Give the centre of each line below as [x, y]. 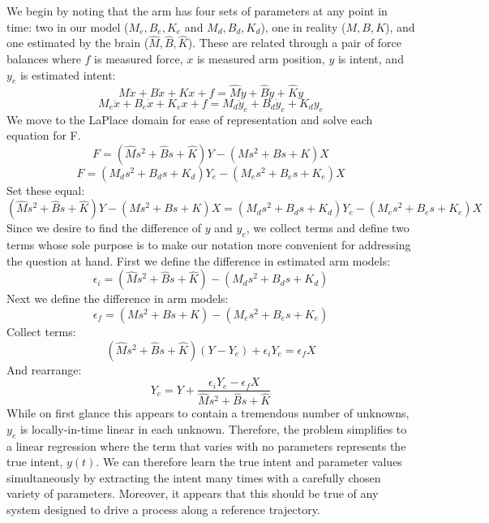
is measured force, [139, 58]
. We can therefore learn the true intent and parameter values [249, 462]
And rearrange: [44, 369]
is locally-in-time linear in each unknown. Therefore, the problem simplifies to [213, 428]
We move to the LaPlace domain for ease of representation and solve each [190, 119]
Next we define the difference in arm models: [118, 298]
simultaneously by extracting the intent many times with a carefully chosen [194, 477]
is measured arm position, [261, 58]
